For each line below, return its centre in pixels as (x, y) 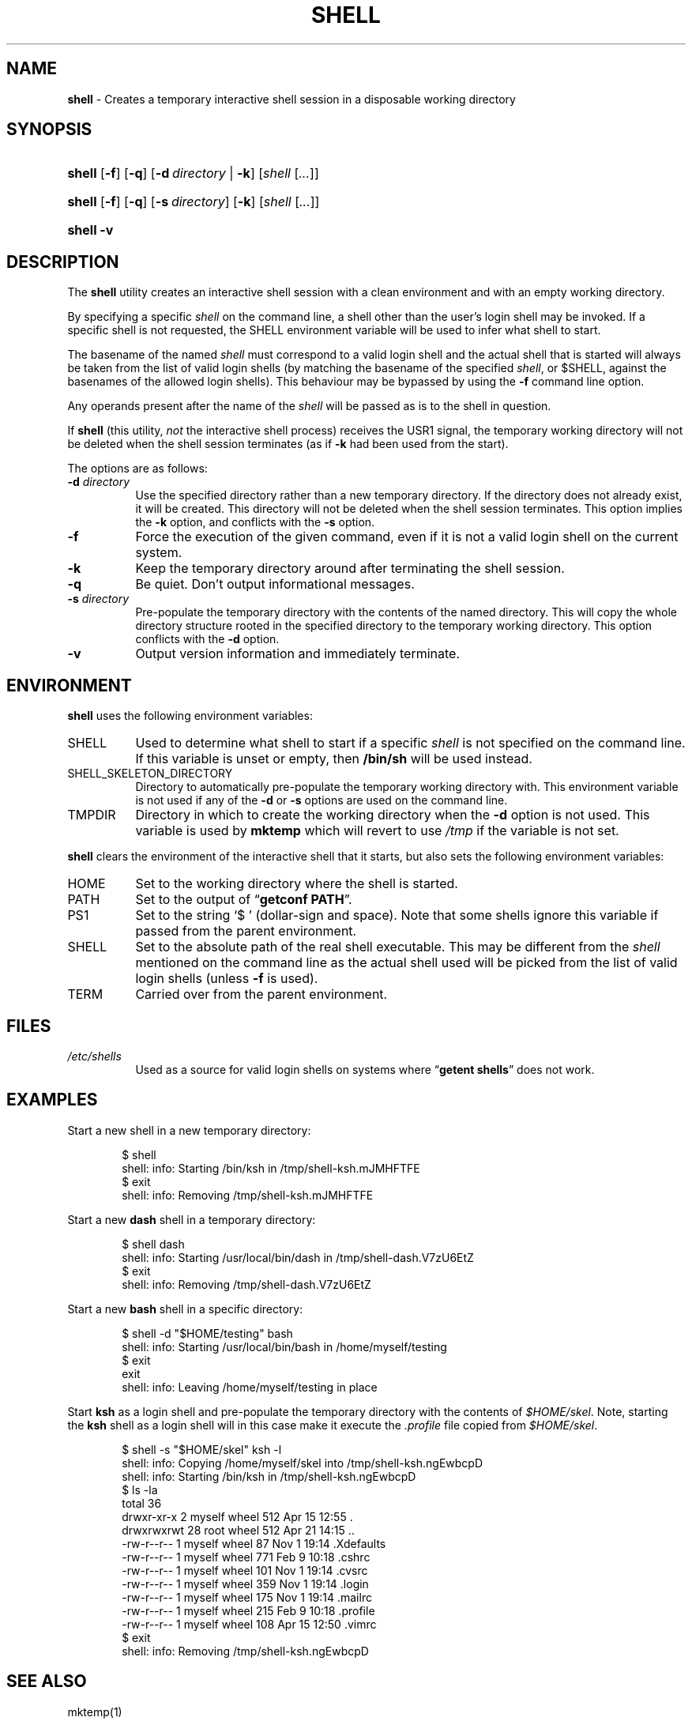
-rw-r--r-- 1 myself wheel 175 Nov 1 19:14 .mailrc (247, 1597)
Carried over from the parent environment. (261, 994)
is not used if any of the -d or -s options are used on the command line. (322, 800)
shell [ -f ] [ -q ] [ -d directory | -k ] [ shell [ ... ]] (193, 173)
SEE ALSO (47, 1681)
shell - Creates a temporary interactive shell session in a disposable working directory (291, 99)
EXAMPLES (52, 1100)
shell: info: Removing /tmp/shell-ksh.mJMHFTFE (248, 1195)
